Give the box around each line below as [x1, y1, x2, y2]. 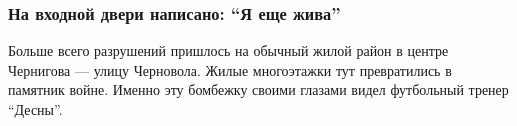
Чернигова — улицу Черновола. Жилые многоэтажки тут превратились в [8, 59, 452, 80]
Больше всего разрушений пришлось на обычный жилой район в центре [8, 40, 449, 61]
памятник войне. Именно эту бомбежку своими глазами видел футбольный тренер [8, 79, 509, 100]
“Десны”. [8, 99, 63, 119]
